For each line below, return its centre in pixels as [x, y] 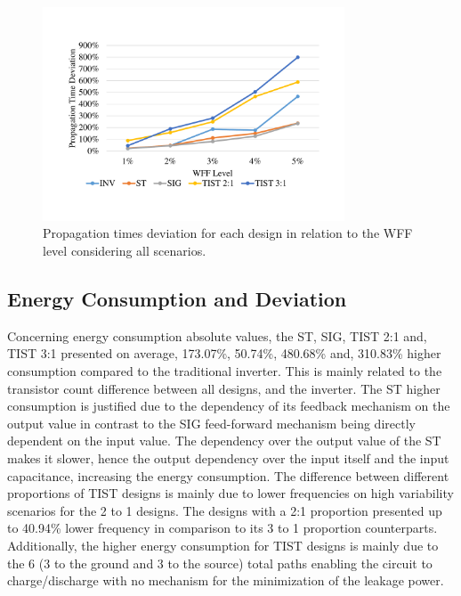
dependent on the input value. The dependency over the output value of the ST [224, 441]
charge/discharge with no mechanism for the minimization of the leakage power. [226, 580]
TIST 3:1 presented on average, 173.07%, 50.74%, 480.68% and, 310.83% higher [224, 353]
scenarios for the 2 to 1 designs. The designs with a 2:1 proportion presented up [225, 510]
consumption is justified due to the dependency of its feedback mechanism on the [229, 406]
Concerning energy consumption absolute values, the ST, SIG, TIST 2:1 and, [217, 335]
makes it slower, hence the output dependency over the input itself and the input [228, 457]
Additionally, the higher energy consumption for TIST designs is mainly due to [223, 545]
